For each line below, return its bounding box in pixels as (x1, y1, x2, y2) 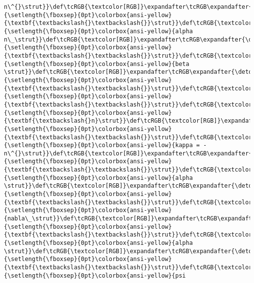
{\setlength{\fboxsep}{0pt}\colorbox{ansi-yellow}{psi (4, 272, 186, 279)
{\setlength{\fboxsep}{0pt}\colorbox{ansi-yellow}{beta (4, 60, 190, 67)
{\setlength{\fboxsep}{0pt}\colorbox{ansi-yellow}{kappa (4, 142, 193, 149)
